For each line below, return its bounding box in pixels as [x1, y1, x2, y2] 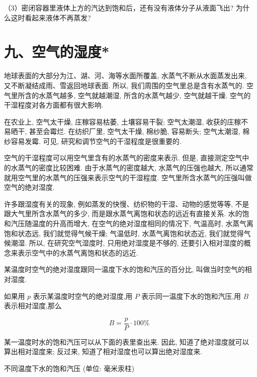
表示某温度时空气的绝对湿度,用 [33, 290, 133, 301]
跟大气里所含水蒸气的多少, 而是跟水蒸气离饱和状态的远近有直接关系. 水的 [4, 208, 243, 219]
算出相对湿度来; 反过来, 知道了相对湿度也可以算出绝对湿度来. [4, 346, 202, 357]
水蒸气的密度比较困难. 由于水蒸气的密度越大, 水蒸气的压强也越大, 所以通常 [10, 162, 254, 173]
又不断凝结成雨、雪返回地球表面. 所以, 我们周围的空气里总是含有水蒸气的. [4, 80, 244, 90]
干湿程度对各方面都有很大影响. [4, 100, 103, 110]
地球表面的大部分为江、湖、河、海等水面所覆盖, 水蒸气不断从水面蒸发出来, [4, 70, 247, 81]
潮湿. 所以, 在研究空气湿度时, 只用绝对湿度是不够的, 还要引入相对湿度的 [10, 238, 244, 248]
